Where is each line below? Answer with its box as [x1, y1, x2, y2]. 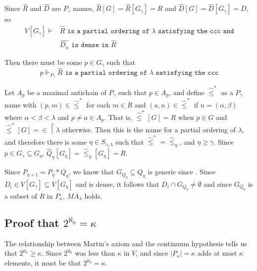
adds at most [197, 248, 237, 258]
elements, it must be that [4, 258, 81, 268]
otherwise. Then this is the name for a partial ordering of [62, 124, 236, 135]
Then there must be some [4, 56, 82, 67]
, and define [169, 87, 205, 98]
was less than [75, 248, 115, 258]
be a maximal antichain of [27, 87, 106, 98]
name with [4, 100, 37, 110]
